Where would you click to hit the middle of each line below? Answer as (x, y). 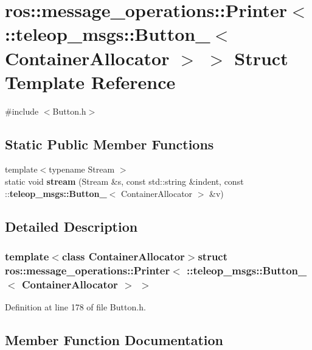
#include (22, 111)
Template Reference (90, 81)
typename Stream (82, 169)
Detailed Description (71, 226)
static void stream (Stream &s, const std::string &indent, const (124, 181)
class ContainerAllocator (123, 256)
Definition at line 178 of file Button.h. (75, 307)
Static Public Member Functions (109, 144)
